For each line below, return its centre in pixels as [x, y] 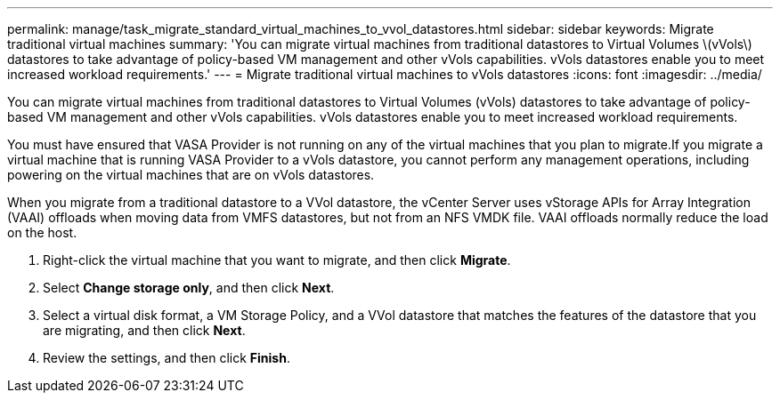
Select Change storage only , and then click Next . [189, 288]
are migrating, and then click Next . [144, 330]
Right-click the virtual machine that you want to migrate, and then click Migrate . [277, 260]
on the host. [42, 232]
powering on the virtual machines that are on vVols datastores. [191, 175]
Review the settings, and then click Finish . [167, 358]
